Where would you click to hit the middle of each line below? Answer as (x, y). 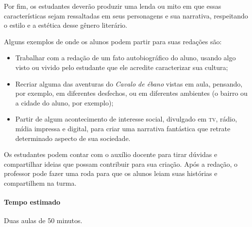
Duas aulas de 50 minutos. (43, 220)
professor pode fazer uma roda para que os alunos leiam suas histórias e (111, 173)
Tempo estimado (32, 202)
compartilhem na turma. (40, 183)
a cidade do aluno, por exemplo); (64, 102)
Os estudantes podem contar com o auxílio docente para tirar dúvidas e (111, 154)
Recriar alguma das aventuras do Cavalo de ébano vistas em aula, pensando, (129, 83)
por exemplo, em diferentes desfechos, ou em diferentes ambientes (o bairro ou (131, 93)
